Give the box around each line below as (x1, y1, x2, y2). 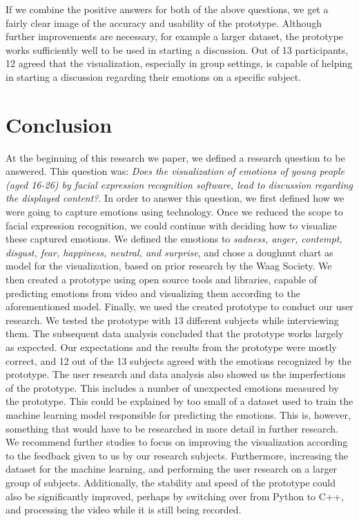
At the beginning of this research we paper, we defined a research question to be (6, 150, 345, 164)
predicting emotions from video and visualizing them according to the (6, 285, 300, 300)
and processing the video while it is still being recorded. (6, 502, 242, 517)
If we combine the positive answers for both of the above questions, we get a (6, 2, 329, 16)
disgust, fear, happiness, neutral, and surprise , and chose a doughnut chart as (6, 245, 333, 259)
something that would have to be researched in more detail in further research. (6, 421, 338, 435)
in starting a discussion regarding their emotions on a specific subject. (6, 69, 302, 84)
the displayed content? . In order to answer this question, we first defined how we (6, 191, 345, 205)
